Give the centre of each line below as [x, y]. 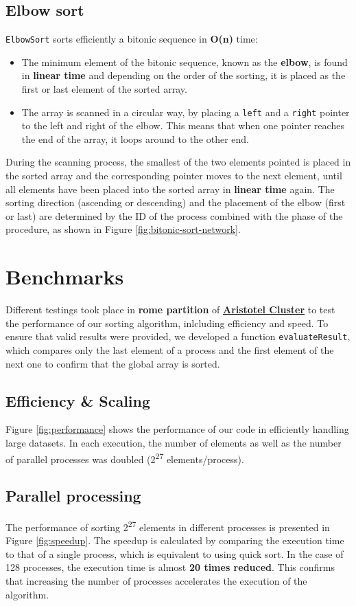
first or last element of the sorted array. [104, 89]
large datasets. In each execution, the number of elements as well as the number [174, 442]
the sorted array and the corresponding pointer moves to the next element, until [174, 176]
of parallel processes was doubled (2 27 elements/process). [125, 458]
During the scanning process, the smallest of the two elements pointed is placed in [178, 162]
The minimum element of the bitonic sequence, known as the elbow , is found [185, 61]
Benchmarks [65, 277]
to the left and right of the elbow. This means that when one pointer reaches [183, 125]
